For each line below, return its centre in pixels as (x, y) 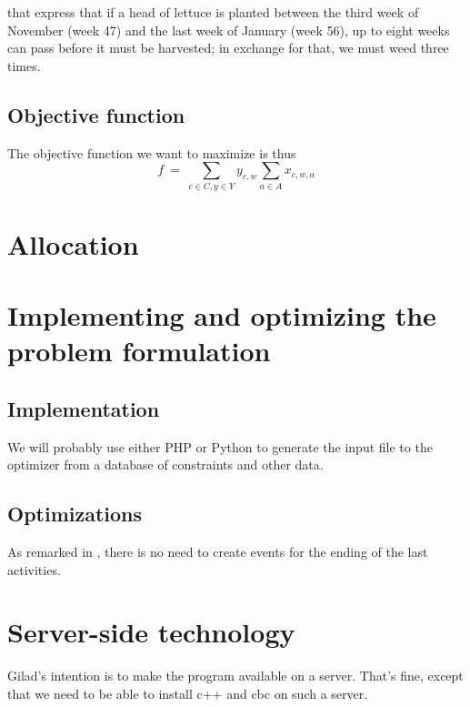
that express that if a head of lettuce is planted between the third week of (213, 12)
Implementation (84, 408)
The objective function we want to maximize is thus (152, 152)
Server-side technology (151, 632)
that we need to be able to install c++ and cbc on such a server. (188, 693)
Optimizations (75, 514)
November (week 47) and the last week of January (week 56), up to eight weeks (229, 30)
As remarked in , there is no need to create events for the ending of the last (218, 552)
